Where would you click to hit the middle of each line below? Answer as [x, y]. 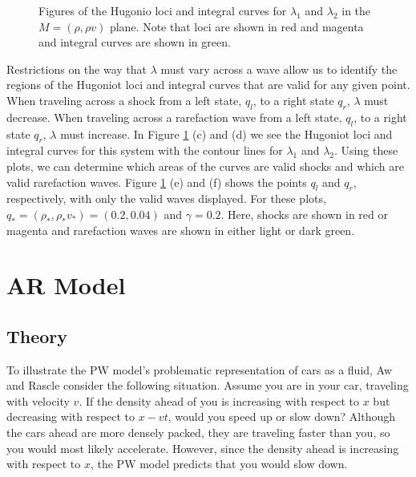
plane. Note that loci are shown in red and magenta [236, 26]
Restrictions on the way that [77, 69]
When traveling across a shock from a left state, [124, 100]
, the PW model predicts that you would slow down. [219, 464]
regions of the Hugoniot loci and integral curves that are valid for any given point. [208, 85]
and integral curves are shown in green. [135, 42]
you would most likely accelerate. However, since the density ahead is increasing [203, 448]
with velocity [38, 400]
